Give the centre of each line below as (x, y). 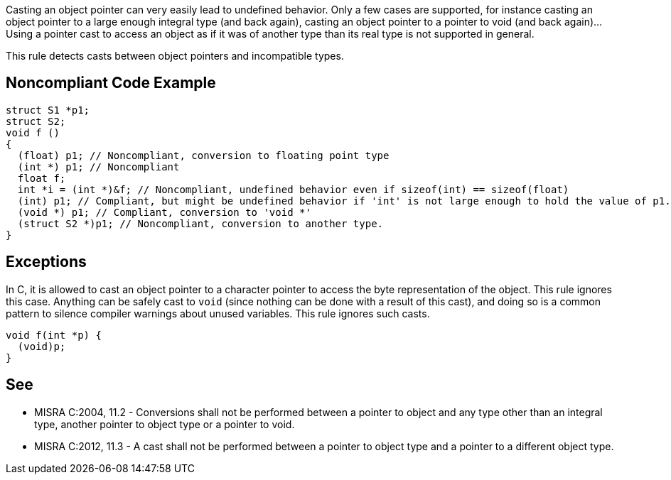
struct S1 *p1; (48, 110)
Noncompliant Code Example (111, 83)
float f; (42, 178)
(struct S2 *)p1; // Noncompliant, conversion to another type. (200, 223)
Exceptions (46, 262)
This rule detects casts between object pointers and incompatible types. (175, 56)
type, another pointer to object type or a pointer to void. (165, 424)
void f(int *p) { (54, 335)
